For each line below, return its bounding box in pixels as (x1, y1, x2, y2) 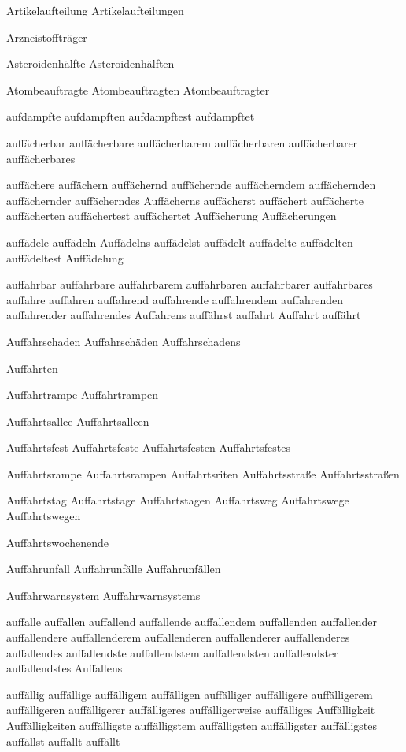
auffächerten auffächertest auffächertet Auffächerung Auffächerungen (6, 207, 337, 224)
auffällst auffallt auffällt (6, 732, 120, 749)
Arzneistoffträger (6, 28, 87, 45)
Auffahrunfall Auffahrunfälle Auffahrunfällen (6, 560, 221, 577)
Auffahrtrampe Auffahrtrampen (6, 386, 159, 403)
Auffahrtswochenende (6, 534, 109, 550)
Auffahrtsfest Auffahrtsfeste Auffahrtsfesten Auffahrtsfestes (6, 439, 290, 456)
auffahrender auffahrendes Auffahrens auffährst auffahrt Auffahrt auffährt (6, 307, 361, 323)
